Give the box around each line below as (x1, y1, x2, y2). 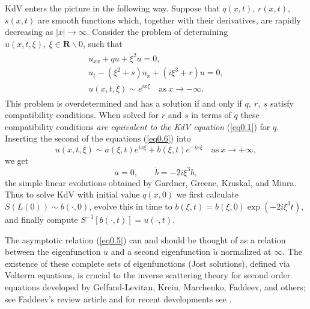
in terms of (191, 108, 231, 121)
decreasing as (5, 25, 53, 38)
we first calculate (176, 188, 239, 201)
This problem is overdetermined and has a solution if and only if (5, 96, 242, 109)
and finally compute (5, 213, 78, 225)
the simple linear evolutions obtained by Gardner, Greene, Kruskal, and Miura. (5, 176, 297, 189)
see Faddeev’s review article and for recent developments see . (5, 292, 232, 305)
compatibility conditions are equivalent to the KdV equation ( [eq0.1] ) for (5, 120, 270, 133)
